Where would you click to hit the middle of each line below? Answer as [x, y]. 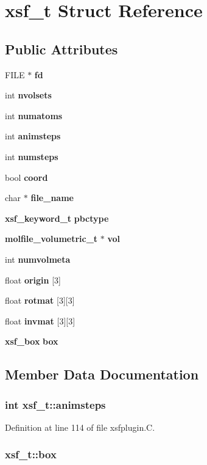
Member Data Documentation [102, 374]
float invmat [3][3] [40, 320]
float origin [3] [33, 280]
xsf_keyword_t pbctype [57, 218]
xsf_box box [32, 341]
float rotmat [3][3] [40, 300]
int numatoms [34, 115]
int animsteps [33, 136]
